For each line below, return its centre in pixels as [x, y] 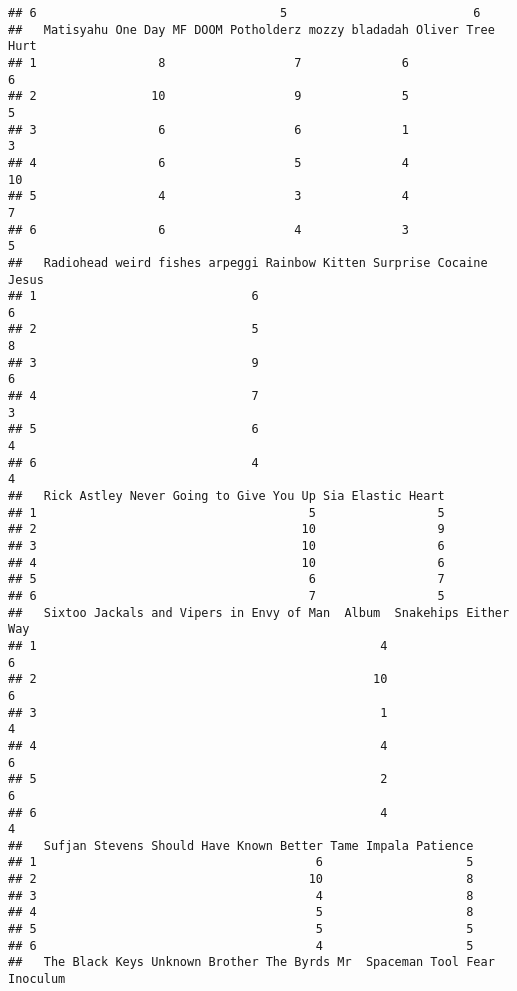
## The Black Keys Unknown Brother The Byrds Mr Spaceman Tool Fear [251, 962]
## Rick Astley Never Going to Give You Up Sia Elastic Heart [226, 496]
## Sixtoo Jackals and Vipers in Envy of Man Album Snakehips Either [259, 612]
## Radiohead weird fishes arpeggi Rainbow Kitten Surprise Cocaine [248, 262]
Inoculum [37, 979]
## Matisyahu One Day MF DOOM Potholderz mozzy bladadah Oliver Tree [251, 29]
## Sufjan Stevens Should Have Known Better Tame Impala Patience [241, 845]
